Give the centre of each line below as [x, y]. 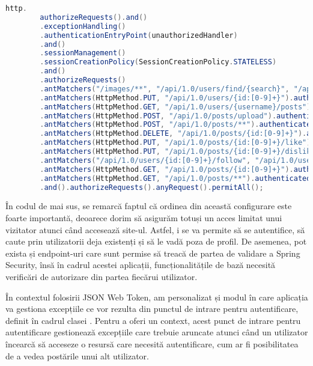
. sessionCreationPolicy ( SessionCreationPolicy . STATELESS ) [158, 62]
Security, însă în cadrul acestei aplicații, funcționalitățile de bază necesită [141, 265]
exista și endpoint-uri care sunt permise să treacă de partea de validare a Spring [153, 253]
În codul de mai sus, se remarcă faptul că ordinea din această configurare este [149, 206]
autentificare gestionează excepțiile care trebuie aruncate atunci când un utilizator [157, 332]
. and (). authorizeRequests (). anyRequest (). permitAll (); [152, 187]
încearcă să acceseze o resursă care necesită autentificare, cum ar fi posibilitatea [152, 343]
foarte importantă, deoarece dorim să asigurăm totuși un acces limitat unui [144, 217]
